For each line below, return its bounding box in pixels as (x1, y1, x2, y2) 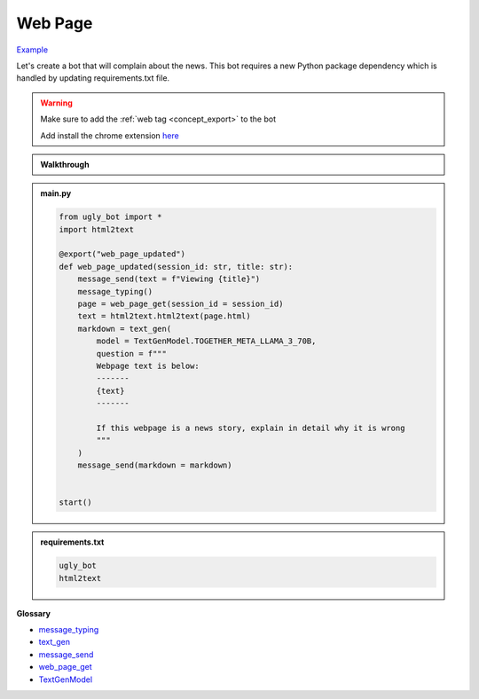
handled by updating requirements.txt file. (16, 73, 170, 83)
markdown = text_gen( (77, 324, 172, 334)
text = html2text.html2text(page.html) (77, 311, 252, 321)
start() (59, 498, 92, 507)
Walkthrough (40, 159, 90, 169)
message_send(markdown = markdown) (77, 460, 232, 470)
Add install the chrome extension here (40, 130, 179, 141)
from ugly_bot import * (59, 212, 163, 222)
